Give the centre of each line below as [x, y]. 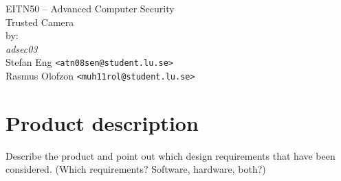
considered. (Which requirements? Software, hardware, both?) [136, 169]
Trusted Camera [40, 22]
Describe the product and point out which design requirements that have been [170, 155]
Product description [102, 122]
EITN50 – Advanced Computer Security [90, 8]
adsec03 [22, 48]
